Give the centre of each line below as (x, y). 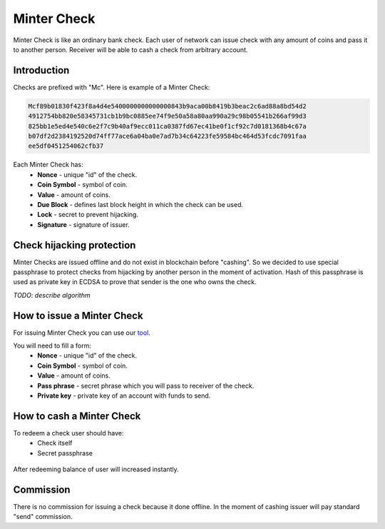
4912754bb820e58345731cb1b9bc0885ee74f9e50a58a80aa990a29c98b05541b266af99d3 (167, 116)
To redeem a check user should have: (68, 433)
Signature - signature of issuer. (83, 224)
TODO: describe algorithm (52, 295)
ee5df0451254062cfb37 (66, 146)
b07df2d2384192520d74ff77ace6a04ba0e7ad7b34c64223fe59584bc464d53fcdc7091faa (167, 136)
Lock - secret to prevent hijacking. (88, 215)
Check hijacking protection (75, 245)
